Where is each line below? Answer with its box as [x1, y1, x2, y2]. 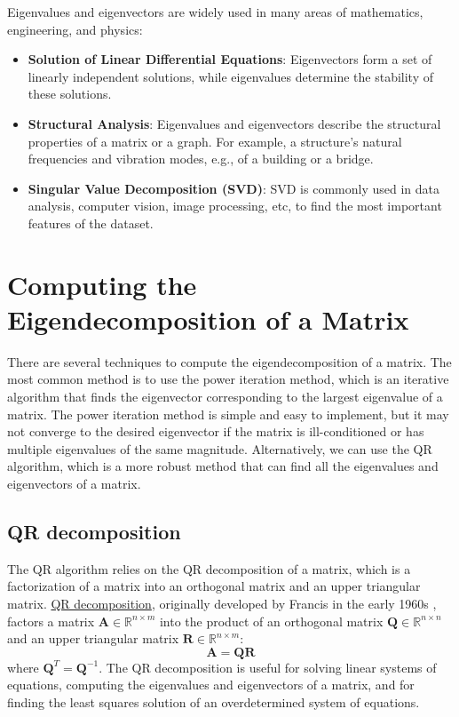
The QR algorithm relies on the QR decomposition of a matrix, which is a [7, 559, 411, 578]
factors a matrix [7, 611, 95, 630]
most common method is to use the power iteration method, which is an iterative [7, 370, 449, 388]
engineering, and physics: [7, 20, 143, 38]
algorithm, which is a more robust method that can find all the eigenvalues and [7, 457, 439, 475]
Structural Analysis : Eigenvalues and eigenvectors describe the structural [28, 114, 441, 132]
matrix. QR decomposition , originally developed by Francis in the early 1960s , [7, 594, 437, 612]
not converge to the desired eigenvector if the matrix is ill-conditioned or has [7, 422, 424, 441]
